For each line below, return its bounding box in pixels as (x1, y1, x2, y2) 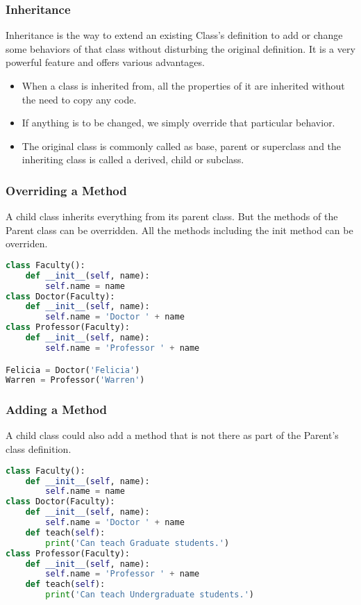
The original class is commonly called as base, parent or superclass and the (22, 138, 342, 153)
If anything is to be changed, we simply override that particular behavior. (22, 115, 335, 130)
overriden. (6, 236, 48, 251)
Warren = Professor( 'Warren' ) (6, 375, 145, 386)
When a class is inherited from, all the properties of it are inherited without (22, 78, 345, 92)
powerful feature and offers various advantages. (6, 55, 205, 69)
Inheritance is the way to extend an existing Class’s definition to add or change (6, 28, 343, 42)
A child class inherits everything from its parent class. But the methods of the (6, 209, 338, 224)
